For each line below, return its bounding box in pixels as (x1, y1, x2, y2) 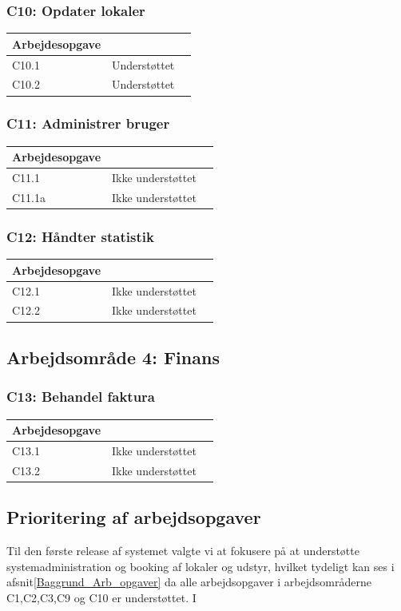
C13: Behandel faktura (6, 387, 155, 407)
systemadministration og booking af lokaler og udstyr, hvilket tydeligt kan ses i (6, 557, 395, 574)
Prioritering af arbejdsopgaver (6, 505, 261, 530)
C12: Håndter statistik (6, 226, 154, 246)
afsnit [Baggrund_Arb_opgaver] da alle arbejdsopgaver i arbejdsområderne (6, 573, 371, 590)
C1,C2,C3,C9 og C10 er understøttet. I (6, 589, 197, 605)
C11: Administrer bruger (6, 113, 170, 133)
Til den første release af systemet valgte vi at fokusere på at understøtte (6, 542, 359, 558)
